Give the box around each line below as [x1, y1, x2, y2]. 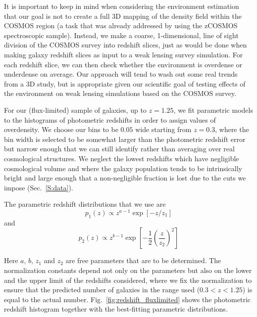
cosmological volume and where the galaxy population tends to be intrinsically [4, 163, 242, 173]
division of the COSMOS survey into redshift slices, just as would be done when [4, 40, 247, 50]
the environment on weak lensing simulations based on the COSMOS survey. [4, 88, 237, 98]
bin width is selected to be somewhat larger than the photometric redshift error [4, 134, 246, 144]
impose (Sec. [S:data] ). [4, 182, 73, 192]
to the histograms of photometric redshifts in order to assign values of [4, 114, 216, 125]
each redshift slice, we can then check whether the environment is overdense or [4, 59, 243, 69]
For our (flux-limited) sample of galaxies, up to [4, 104, 147, 115]
